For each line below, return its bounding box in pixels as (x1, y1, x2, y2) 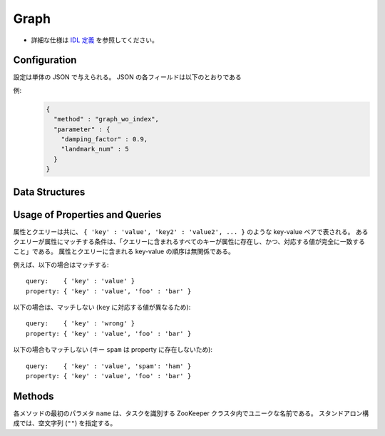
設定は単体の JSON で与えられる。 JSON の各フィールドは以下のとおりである (13, 73, 242, 81)
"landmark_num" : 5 (61, 145, 130, 153)
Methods (13, 390, 54, 402)
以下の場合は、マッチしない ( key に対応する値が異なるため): (13, 303, 191, 312)
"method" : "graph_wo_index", (53, 115, 160, 123)
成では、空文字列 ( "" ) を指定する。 (13, 419, 117, 427)
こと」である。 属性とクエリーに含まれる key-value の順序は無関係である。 (13, 247, 235, 256)
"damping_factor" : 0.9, (61, 136, 148, 143)
